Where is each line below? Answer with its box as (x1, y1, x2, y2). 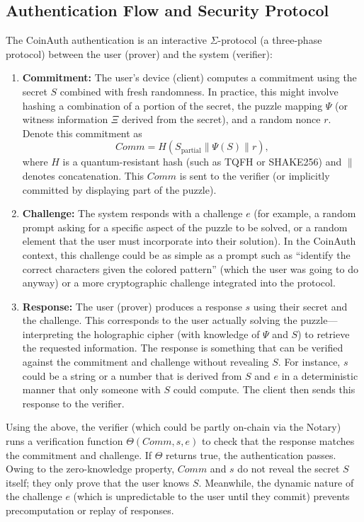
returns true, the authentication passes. (166, 447, 336, 462)
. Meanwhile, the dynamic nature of (198, 475, 354, 489)
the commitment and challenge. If (6, 447, 152, 462)
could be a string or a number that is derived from (22, 368, 242, 383)
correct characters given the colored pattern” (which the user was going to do (22, 261, 358, 276)
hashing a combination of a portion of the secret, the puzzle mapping (22, 98, 323, 112)
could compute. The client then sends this (173, 382, 356, 397)
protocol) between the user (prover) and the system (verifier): (6, 46, 273, 61)
